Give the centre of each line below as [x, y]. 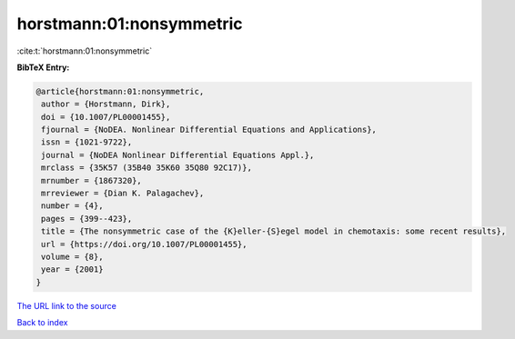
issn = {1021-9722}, [87, 142]
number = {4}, [72, 206]
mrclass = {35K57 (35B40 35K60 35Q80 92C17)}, [146, 168]
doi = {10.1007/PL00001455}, [106, 117]
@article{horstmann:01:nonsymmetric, [120, 91]
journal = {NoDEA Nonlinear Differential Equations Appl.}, [178, 155]
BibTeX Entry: [43, 67]
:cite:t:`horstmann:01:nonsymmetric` [85, 51]
